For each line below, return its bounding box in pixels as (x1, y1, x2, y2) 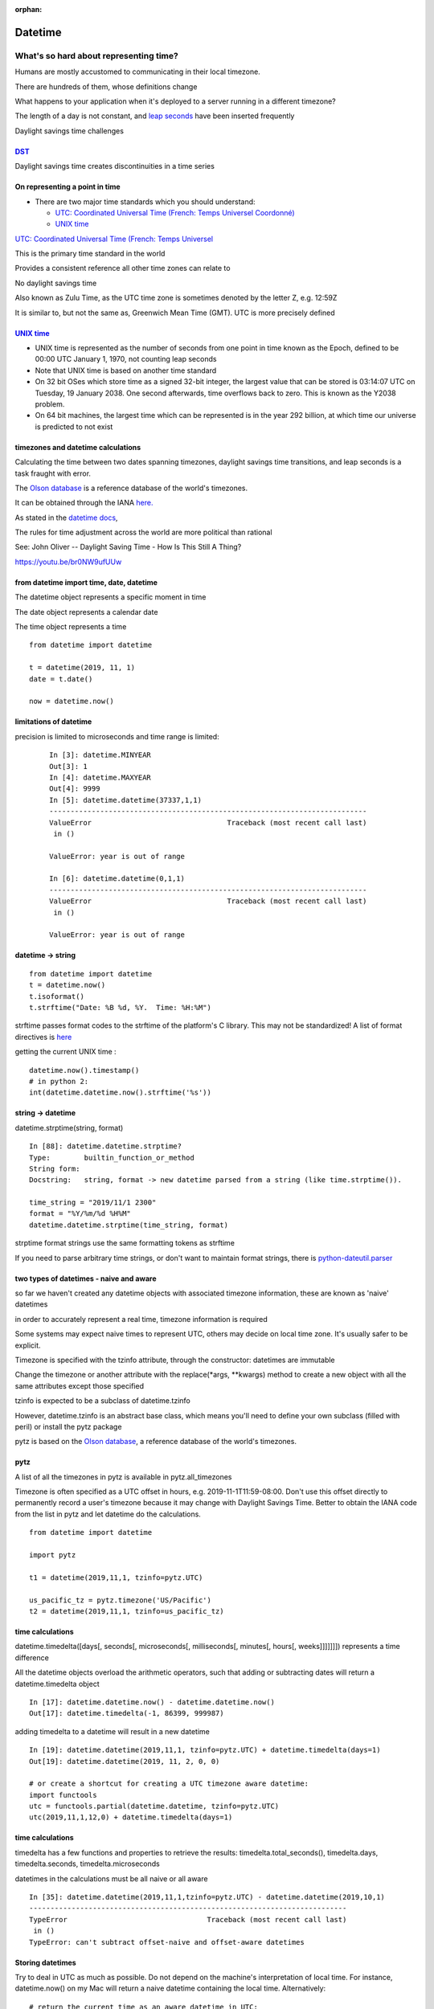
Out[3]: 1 (49, 762, 88, 771)
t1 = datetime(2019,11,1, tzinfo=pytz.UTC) (29, 1573, 203, 1582)
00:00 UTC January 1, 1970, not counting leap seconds (35, 354, 217, 364)
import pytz (29, 1551, 76, 1560)
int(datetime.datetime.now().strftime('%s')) (29, 1088, 212, 1097)
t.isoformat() (29, 992, 84, 1000)
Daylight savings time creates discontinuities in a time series (14, 162, 215, 171)
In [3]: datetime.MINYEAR (49, 751, 152, 759)
